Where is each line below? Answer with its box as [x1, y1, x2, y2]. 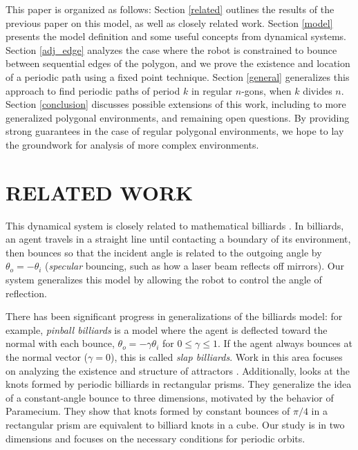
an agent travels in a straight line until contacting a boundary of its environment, [6, 232, 351, 246]
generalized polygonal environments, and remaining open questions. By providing [6, 110, 350, 124]
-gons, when [241, 83, 292, 97]
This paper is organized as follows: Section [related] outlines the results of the [6, 2, 335, 16]
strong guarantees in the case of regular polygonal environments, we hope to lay [6, 124, 344, 138]
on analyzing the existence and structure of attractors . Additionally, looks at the [6, 363, 350, 377]
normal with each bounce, [6, 336, 115, 350]
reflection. [6, 285, 47, 300]
